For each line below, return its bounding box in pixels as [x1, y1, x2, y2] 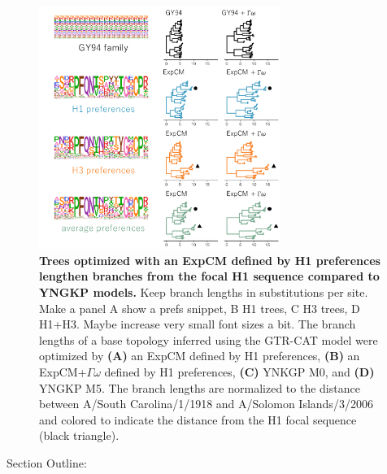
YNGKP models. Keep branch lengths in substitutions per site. [39, 284, 368, 301]
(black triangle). [39, 427, 120, 444]
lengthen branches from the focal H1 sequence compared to [39, 267, 380, 285]
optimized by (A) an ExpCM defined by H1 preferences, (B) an [39, 347, 360, 364]
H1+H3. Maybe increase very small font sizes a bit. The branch [39, 315, 356, 333]
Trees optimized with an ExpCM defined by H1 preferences [39, 251, 380, 268]
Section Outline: [7, 454, 87, 471]
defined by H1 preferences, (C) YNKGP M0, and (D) [104, 363, 375, 380]
